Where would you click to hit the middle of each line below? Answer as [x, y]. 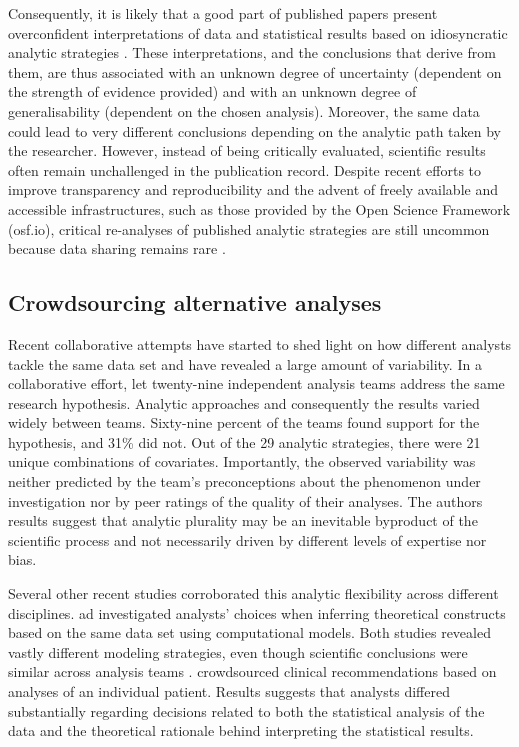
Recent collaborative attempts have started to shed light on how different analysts [260, 343]
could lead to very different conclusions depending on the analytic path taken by [254, 130]
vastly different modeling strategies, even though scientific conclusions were [238, 651]
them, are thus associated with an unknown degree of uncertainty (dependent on [255, 71]
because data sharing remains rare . [117, 248]
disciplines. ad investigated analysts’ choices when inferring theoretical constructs [257, 612]
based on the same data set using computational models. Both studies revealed [249, 632]
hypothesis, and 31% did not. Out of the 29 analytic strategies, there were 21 [244, 441]
